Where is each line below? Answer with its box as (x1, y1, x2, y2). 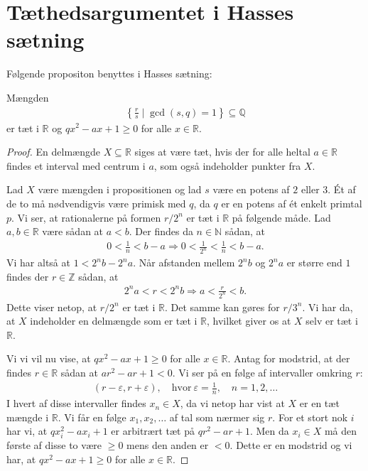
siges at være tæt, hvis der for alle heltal (134, 144, 310, 159)
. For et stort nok (272, 409, 348, 424)
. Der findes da (129, 224, 193, 239)
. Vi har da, (302, 299, 353, 314)
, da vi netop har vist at (180, 396, 285, 411)
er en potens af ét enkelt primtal (221, 195, 362, 210)
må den (324, 423, 357, 438)
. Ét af (328, 182, 356, 197)
